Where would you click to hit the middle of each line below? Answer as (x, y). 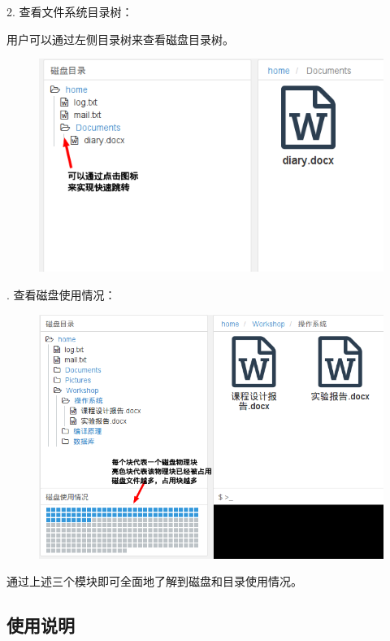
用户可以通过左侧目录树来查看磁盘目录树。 (120, 39)
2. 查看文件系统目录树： (70, 11)
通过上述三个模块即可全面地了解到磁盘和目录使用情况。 (154, 581)
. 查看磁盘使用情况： (61, 294)
